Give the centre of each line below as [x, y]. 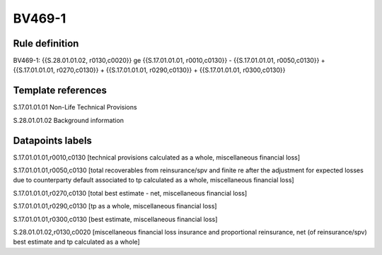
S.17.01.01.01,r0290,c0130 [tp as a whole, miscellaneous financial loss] [115, 206]
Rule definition [46, 43]
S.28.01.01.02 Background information [68, 120]
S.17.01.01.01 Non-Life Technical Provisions [75, 107]
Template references [60, 91]
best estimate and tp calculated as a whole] [77, 242]
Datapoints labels [52, 140]
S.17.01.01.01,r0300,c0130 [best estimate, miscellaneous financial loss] [115, 219]
